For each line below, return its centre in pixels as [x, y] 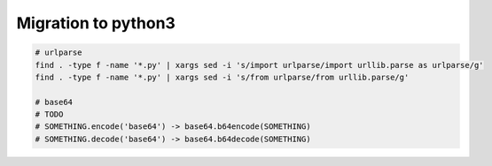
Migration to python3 [96, 23]
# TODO [49, 114]
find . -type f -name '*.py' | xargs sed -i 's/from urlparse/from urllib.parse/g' [222, 77]
